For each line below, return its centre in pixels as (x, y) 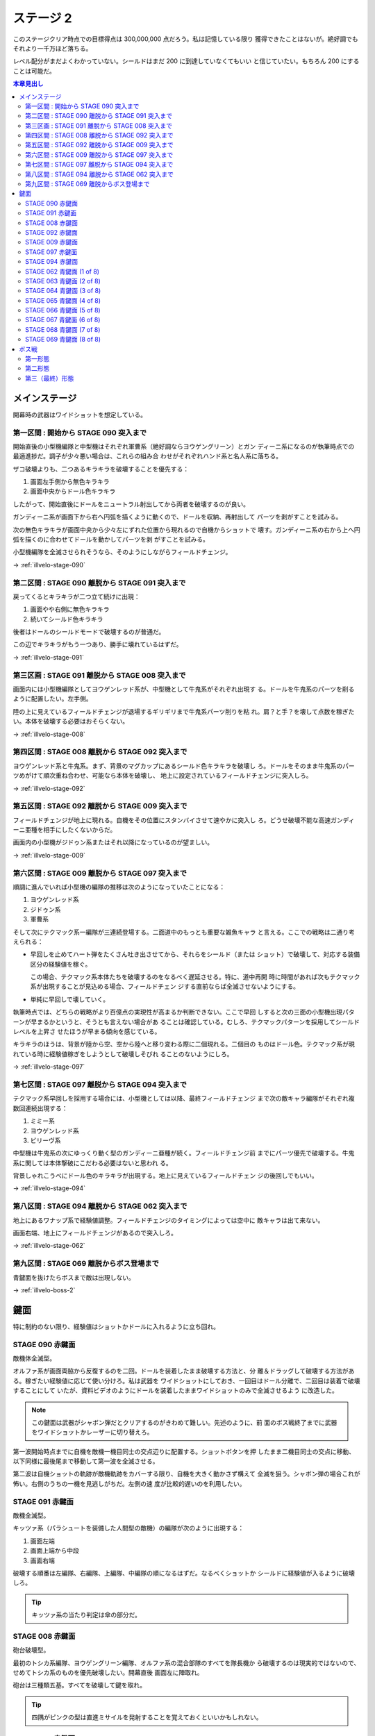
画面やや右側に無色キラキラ (70, 609)
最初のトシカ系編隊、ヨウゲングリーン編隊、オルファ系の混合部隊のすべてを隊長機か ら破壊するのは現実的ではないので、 (186, 1662)
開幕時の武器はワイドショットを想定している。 (80, 415)
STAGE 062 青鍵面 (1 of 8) (62, 272)
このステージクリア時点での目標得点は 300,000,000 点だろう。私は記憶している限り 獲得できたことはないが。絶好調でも (186, 39)
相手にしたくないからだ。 (80, 830)
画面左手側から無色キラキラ (70, 482)
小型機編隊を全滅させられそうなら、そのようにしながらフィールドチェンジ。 (122, 552)
